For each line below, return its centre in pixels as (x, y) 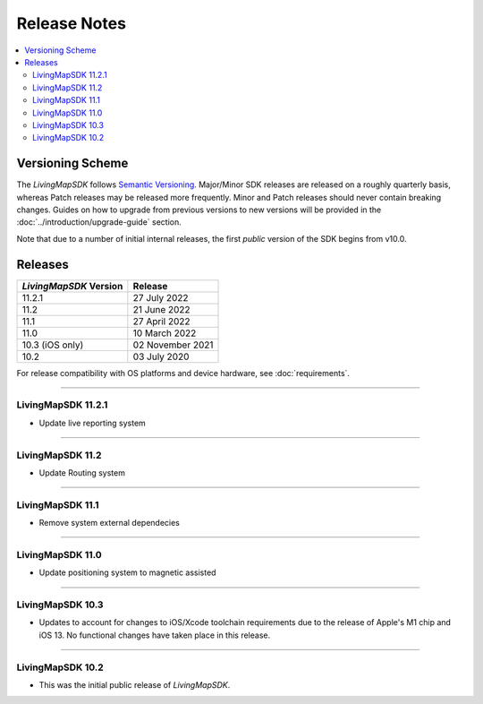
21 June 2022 (162, 309)
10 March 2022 (165, 333)
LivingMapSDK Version (72, 286)
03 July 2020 (161, 356)
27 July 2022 (161, 297)
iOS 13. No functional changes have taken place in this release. (155, 635)
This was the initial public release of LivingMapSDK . (135, 684)
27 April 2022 (162, 321)
